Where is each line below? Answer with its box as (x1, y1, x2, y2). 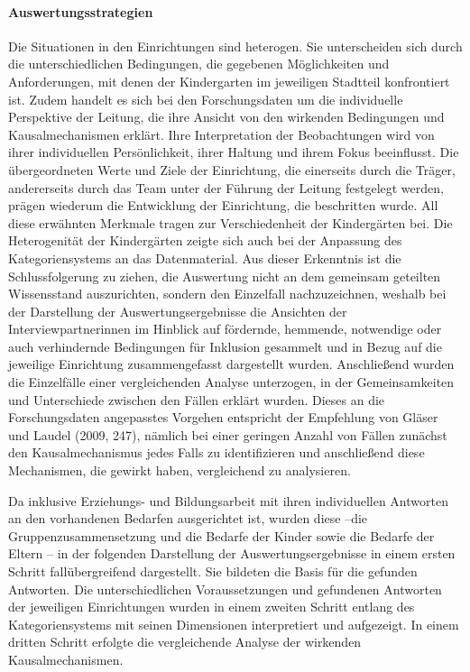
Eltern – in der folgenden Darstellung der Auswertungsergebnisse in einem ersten (8, 544, 456, 563)
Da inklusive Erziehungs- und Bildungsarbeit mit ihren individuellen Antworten (8, 491, 448, 510)
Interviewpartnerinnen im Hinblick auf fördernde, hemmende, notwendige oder (8, 319, 442, 338)
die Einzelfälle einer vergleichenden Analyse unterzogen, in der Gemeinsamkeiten (8, 373, 455, 391)
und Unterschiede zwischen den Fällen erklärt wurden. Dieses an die (8, 390, 385, 409)
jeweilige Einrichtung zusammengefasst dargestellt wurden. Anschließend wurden (8, 354, 455, 373)
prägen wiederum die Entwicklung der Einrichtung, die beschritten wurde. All (8, 196, 438, 215)
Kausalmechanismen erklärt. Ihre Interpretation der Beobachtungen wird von (8, 124, 435, 143)
